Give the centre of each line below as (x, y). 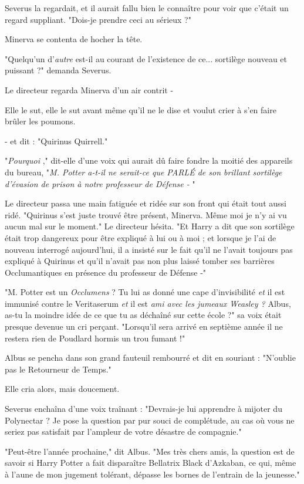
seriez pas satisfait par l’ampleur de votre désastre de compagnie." (123, 431)
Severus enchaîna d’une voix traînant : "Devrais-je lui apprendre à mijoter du (143, 409)
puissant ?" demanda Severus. (58, 70)
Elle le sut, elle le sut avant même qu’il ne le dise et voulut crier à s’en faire (141, 109)
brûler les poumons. (40, 121)
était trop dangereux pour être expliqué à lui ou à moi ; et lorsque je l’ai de (141, 237)
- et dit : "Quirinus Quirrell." (56, 141)
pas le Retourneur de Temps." (58, 369)
